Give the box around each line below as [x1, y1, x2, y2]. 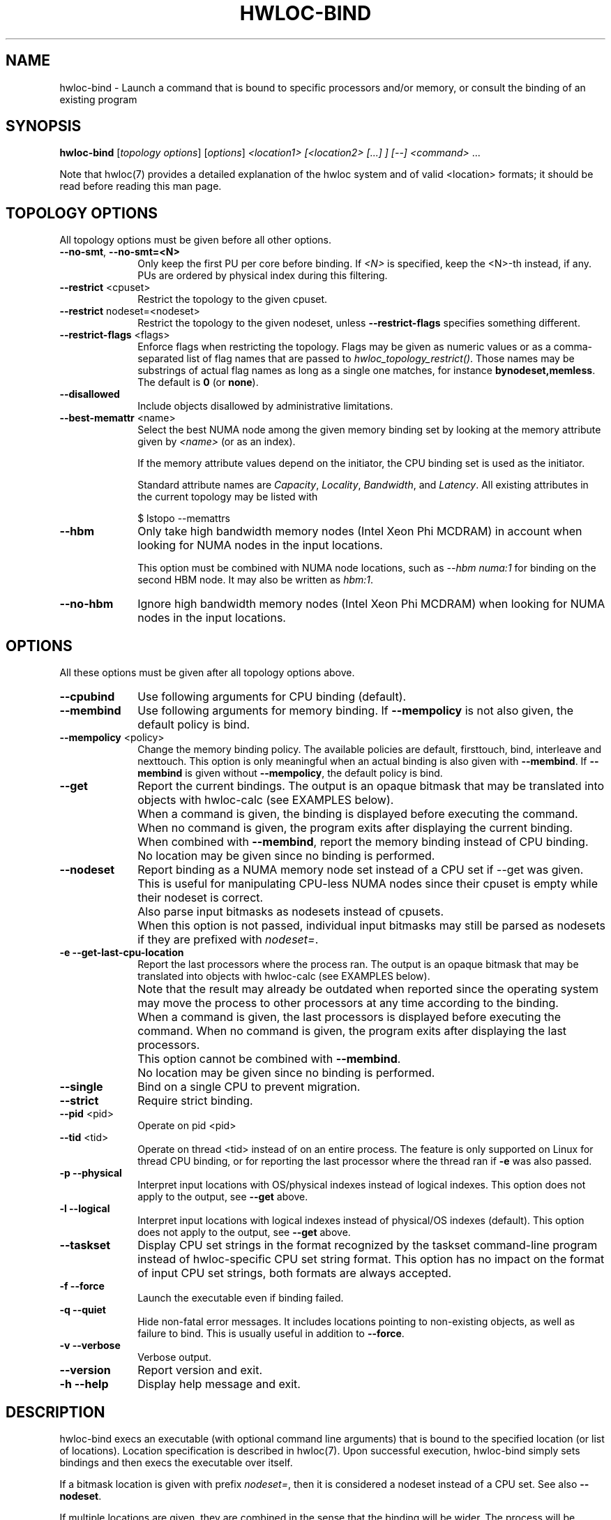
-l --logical [59, 1202, 110, 1215]
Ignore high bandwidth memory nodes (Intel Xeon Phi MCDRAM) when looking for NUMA [137, 597, 605, 611]
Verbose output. [137, 1351, 211, 1364]
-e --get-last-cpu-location [59, 946, 184, 959]
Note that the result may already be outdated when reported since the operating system [137, 982, 598, 997]
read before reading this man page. [59, 180, 222, 193]
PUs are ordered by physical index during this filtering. [137, 269, 388, 282]
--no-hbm [59, 597, 114, 611]
